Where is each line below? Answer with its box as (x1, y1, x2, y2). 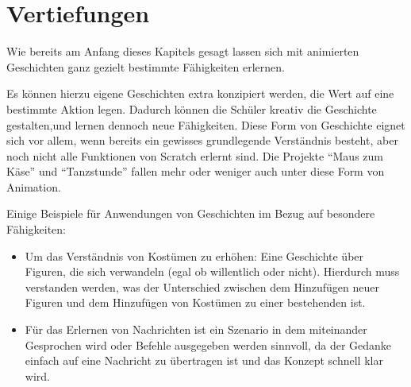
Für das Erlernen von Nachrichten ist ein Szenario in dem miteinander (25, 321, 367, 338)
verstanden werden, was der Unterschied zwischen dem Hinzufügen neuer (25, 278, 379, 295)
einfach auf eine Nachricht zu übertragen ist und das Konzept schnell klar (25, 352, 383, 369)
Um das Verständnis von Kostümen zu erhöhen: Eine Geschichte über (25, 247, 364, 264)
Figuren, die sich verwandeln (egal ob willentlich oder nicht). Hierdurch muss (25, 263, 400, 280)
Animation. (6, 178, 61, 195)
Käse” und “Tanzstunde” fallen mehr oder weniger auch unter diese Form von (6, 163, 385, 180)
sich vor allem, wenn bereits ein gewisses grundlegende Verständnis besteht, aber (6, 132, 398, 149)
